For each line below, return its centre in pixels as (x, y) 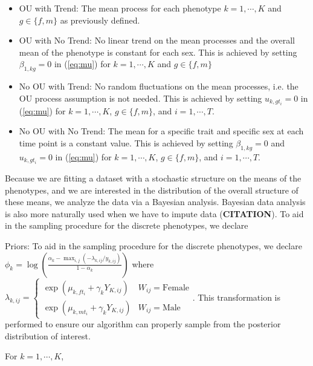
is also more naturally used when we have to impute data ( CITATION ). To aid (154, 213)
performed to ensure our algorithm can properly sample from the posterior (143, 324)
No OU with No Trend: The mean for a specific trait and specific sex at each (161, 131)
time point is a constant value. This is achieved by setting (126, 143)
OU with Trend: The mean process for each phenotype (120, 8)
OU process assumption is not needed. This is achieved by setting (140, 98)
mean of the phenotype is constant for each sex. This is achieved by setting (158, 52)
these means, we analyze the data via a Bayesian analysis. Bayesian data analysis (155, 202)
